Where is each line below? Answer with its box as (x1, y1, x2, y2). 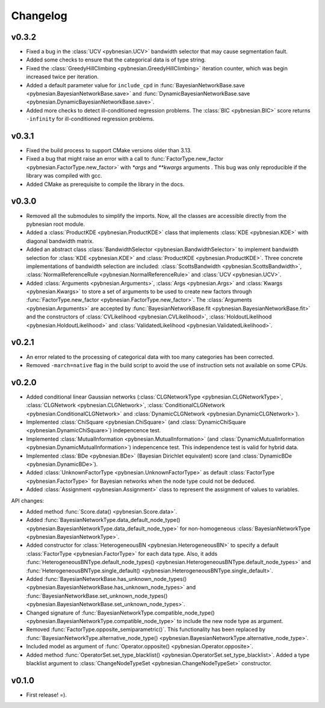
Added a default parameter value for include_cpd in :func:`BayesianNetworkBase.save (26, 81, 245, 88)
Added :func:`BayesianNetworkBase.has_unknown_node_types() (26, 576, 187, 583)
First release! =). (26, 691, 67, 698)
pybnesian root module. (26, 220, 85, 228)
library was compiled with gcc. (26, 172, 102, 179)
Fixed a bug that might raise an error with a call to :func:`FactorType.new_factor (26, 155, 224, 163)
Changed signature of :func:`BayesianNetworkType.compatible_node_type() (26, 609, 215, 616)
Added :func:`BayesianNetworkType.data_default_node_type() (26, 517, 181, 524)
